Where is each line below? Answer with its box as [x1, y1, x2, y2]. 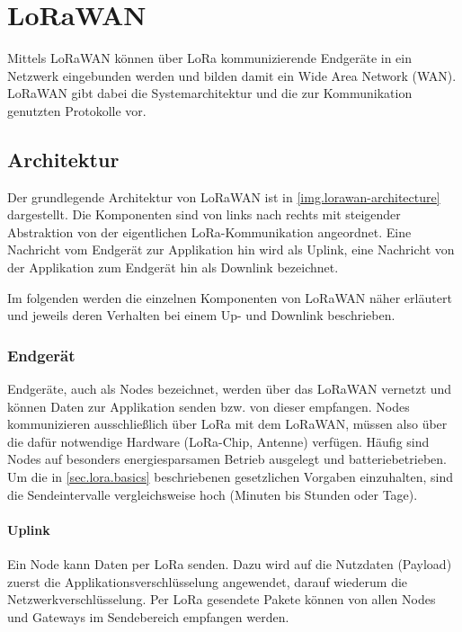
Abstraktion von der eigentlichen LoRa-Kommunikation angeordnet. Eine [7, 222, 412, 241]
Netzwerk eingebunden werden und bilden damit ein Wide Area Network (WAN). [7, 66, 457, 85]
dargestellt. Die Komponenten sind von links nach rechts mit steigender [7, 205, 401, 224]
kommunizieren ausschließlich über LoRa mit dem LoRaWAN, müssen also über [7, 414, 448, 433]
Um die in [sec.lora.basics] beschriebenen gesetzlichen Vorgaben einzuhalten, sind [7, 467, 454, 486]
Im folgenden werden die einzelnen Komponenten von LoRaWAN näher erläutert [7, 288, 452, 307]
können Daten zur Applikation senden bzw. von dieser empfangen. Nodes [7, 396, 410, 415]
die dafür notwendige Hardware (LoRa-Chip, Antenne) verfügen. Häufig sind [7, 432, 430, 450]
